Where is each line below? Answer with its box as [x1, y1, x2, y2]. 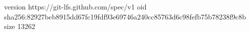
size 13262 [4, 21, 35, 31]
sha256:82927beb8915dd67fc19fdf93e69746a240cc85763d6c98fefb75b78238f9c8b [4, 11, 246, 21]
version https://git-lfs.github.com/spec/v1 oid [4, 1, 147, 11]
